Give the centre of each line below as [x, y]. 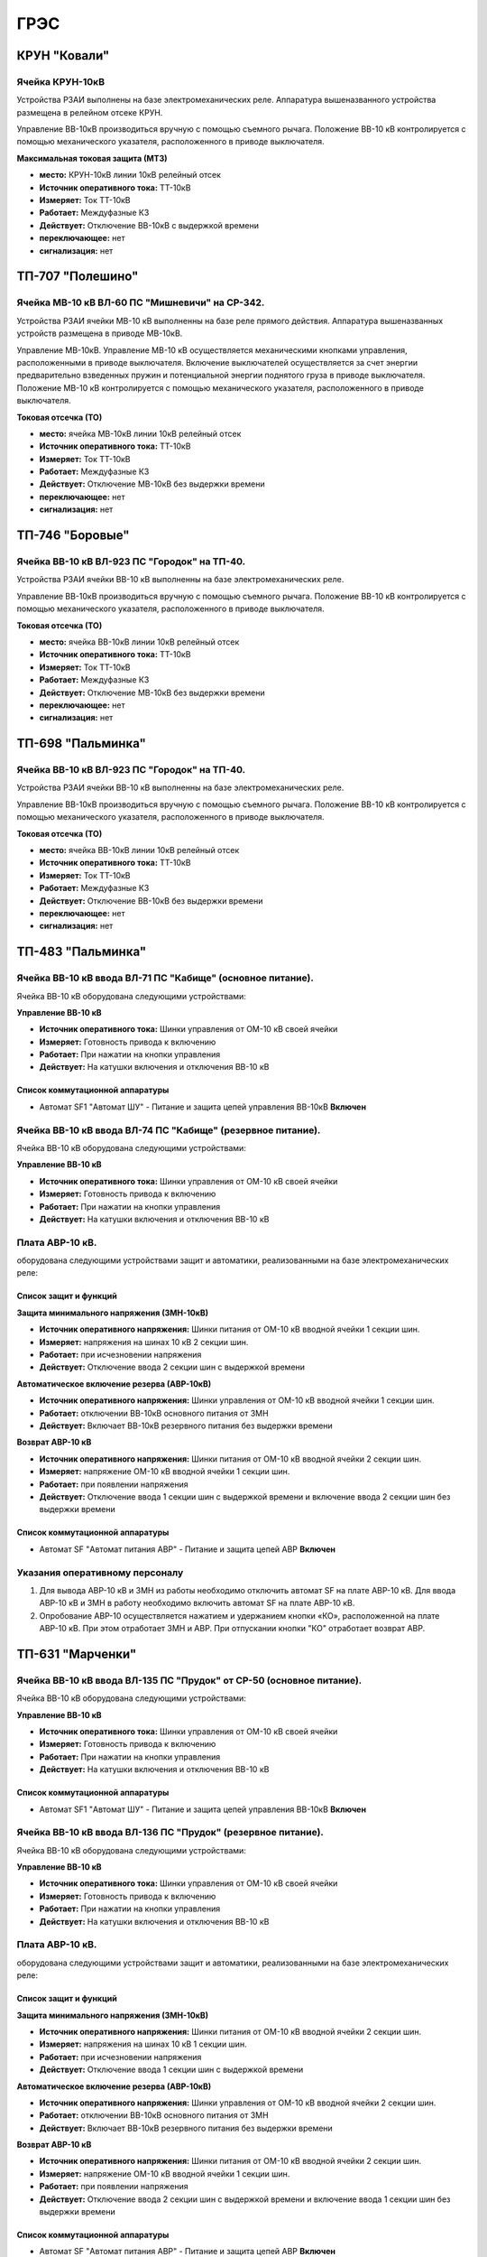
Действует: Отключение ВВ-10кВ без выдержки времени [151, 901]
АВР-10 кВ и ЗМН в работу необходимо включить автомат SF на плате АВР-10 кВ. [197, 1603]
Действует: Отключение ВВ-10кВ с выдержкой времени [149, 225]
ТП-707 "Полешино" [78, 277]
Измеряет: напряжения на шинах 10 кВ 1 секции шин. [143, 2044]
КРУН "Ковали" [63, 56]
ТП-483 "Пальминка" [82, 952]
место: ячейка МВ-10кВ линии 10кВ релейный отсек [140, 433]
